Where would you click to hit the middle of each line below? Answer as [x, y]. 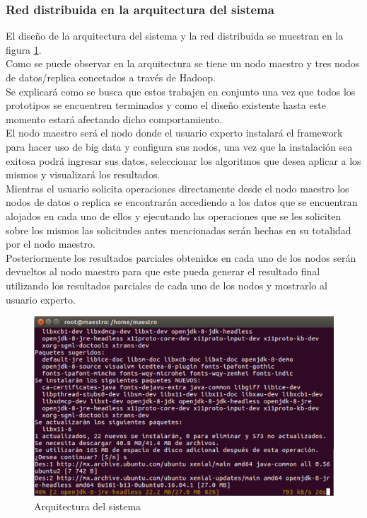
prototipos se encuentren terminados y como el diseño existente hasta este [166, 105]
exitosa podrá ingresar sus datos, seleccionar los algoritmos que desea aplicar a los [183, 160]
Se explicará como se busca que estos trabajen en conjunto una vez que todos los [181, 91]
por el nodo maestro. [51, 244]
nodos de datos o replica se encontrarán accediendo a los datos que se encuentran [182, 202]
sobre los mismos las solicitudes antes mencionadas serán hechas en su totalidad [179, 230]
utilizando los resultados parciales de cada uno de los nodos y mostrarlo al [167, 285]
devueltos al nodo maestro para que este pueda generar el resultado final [163, 271]
